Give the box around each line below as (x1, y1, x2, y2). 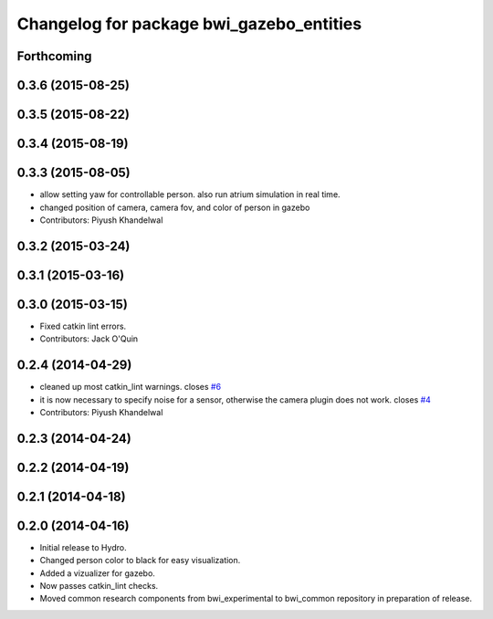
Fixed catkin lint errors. (39, 320, 127, 331)
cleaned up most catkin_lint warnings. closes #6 (39, 382, 222, 393)
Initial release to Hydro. (39, 541, 127, 552)
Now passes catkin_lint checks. (39, 581, 159, 592)
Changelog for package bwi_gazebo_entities (16, 14, 362, 34)
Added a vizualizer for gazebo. (39, 567, 155, 579)
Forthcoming (16, 48, 92, 64)
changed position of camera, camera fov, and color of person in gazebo (39, 202, 310, 213)
